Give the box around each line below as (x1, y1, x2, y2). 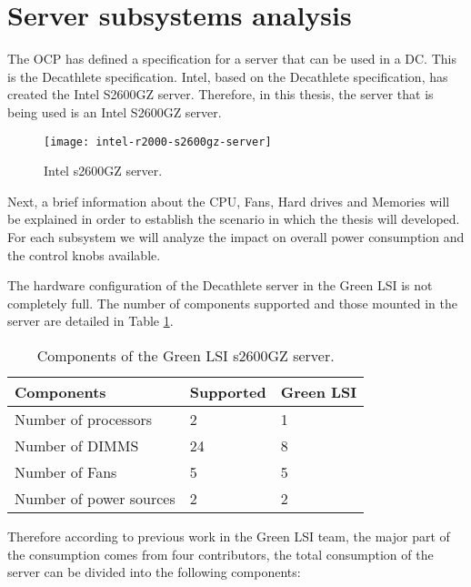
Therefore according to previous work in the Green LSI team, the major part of (7, 526, 450, 545)
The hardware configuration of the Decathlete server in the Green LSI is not (7, 276, 433, 295)
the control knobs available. (7, 245, 161, 264)
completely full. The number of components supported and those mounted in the (7, 293, 457, 312)
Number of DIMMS (15, 434, 139, 456)
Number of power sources (15, 487, 175, 509)
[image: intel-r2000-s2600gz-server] (44, 135, 272, 148)
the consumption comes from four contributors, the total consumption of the (7, 544, 434, 563)
